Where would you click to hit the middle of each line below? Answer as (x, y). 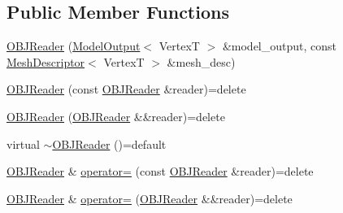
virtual (23, 143)
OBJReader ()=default (109, 143)
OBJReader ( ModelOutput (74, 46)
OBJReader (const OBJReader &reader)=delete (126, 89)
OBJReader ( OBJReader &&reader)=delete (116, 116)
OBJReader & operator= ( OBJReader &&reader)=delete (150, 198)
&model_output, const (279, 46)
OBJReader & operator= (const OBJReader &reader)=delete (160, 171)
